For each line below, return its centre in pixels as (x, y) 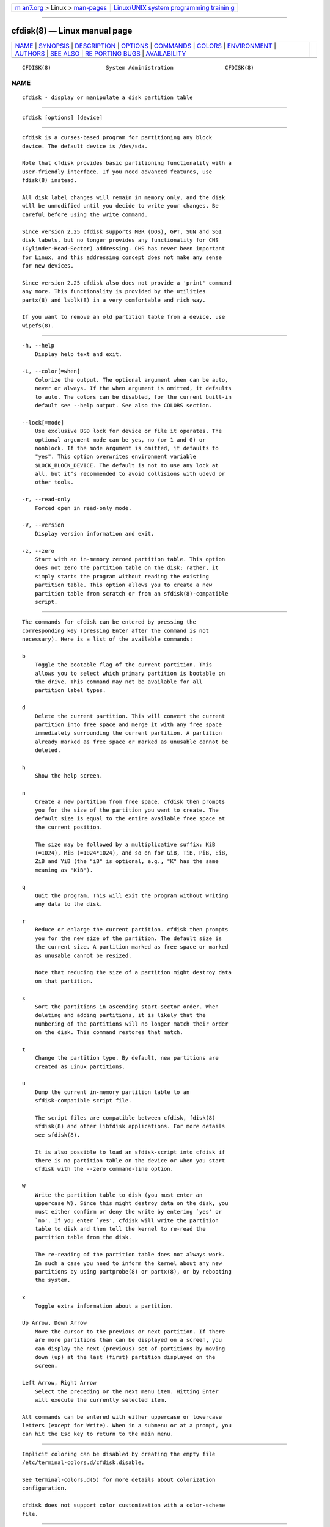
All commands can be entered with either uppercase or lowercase (122, 1417)
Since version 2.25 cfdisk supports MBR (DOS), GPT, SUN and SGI (122, 231)
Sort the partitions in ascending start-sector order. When (127, 1007)
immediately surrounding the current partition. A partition (128, 733)
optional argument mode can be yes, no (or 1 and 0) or (120, 439)
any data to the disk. (69, 904)
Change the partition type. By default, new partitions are (127, 1058)
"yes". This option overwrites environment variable (116, 457)
